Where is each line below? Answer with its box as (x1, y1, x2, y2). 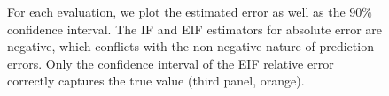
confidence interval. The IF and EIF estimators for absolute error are (7, 19, 383, 38)
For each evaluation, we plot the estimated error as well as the (7, 3, 346, 20)
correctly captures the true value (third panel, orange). (7, 71, 305, 90)
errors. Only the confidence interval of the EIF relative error (7, 54, 334, 72)
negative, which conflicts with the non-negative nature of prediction (7, 37, 374, 55)
